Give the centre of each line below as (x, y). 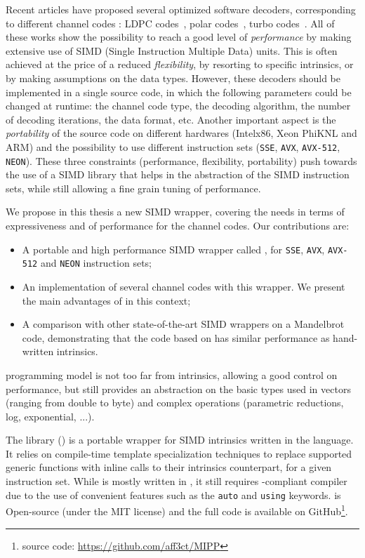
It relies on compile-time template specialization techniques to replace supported (179, 453)
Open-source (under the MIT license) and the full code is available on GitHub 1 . (177, 510)
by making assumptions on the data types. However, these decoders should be (173, 78)
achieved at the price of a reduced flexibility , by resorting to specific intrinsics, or (180, 64)
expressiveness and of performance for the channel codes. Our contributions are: (178, 226)
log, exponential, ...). (50, 416)
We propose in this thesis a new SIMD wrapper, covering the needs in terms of (175, 212)
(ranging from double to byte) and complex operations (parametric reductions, (175, 403)
